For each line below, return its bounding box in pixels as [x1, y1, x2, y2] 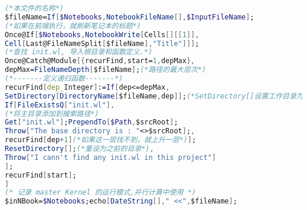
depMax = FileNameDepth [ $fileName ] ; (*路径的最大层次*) [5, 65, 207, 74]
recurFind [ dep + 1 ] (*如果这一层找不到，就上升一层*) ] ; [5, 136, 197, 145]
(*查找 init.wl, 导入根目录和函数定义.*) [5, 48, 153, 57]
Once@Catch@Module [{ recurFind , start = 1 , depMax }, [5, 57, 195, 65]
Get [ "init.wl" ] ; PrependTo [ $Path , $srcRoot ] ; [5, 118, 178, 127]
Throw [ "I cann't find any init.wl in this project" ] [5, 153, 216, 162]
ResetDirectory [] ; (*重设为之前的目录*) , [5, 145, 154, 153]
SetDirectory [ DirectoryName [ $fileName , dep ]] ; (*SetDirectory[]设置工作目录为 [5, 91, 303, 100]
